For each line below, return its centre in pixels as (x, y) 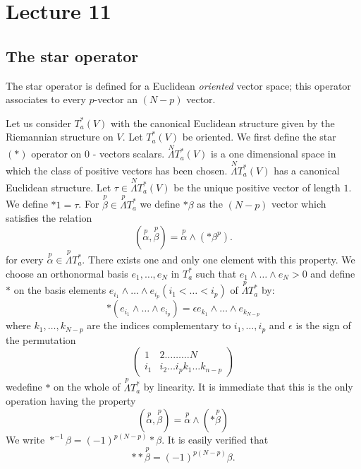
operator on (56, 154)
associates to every (46, 99)
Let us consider (38, 123)
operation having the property (71, 401)
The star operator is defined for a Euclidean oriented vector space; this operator (178, 85)
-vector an (116, 99)
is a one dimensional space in (273, 154)
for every (25, 260)
